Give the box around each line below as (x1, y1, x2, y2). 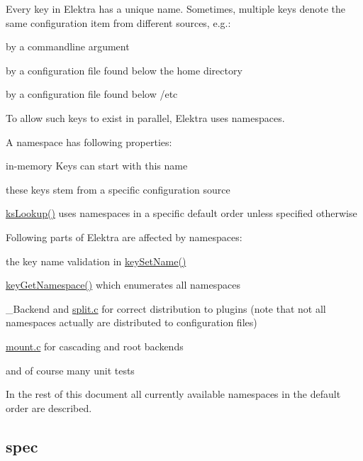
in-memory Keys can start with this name (6, 158, 188, 173)
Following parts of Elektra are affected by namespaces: (6, 229, 242, 244)
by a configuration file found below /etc (6, 87, 178, 101)
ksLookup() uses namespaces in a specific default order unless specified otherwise (6, 206, 357, 221)
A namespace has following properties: (6, 134, 172, 149)
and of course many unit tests (6, 362, 135, 377)
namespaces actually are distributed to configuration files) (6, 315, 257, 330)
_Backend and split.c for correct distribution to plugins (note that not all (6, 301, 326, 316)
